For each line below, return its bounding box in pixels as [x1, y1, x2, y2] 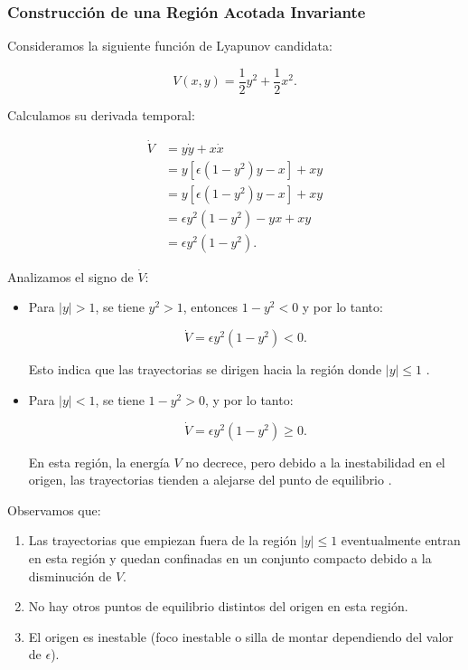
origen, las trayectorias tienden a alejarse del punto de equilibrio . [28, 470, 392, 489]
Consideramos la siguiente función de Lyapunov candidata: [7, 36, 332, 55]
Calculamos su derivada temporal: [7, 105, 195, 124]
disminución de [28, 566, 112, 585]
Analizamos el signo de [7, 267, 134, 286]
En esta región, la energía [28, 452, 170, 471]
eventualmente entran [341, 531, 461, 550]
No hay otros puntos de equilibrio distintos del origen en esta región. [28, 597, 408, 616]
